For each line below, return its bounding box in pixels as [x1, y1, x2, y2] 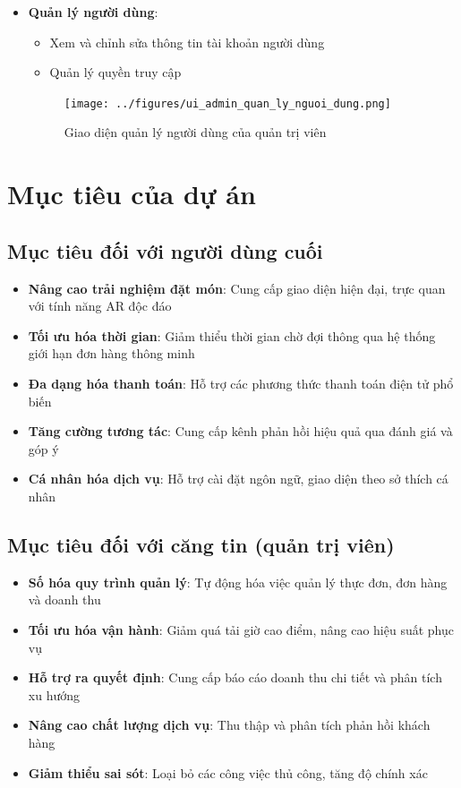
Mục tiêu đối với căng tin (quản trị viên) [7, 530, 395, 558]
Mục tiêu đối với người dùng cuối [7, 236, 323, 264]
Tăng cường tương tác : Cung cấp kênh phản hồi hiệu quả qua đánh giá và [28, 422, 453, 441]
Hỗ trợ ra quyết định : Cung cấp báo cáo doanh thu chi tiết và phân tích [28, 668, 442, 687]
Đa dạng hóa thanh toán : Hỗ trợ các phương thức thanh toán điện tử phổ [28, 373, 454, 392]
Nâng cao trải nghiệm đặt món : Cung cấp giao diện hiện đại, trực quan [28, 278, 446, 297]
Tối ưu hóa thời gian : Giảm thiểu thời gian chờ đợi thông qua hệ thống [28, 326, 436, 345]
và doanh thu [28, 590, 101, 609]
